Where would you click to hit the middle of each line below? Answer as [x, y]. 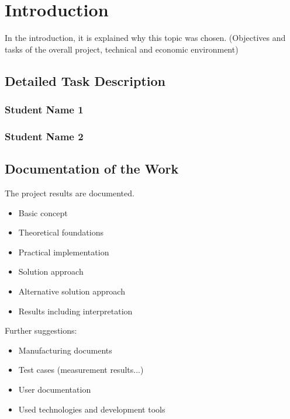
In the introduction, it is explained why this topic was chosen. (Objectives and [145, 38]
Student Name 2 [44, 136]
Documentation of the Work [92, 169]
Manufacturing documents [65, 350]
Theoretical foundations [61, 232]
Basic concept [43, 212]
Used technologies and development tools [92, 409]
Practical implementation [64, 252]
